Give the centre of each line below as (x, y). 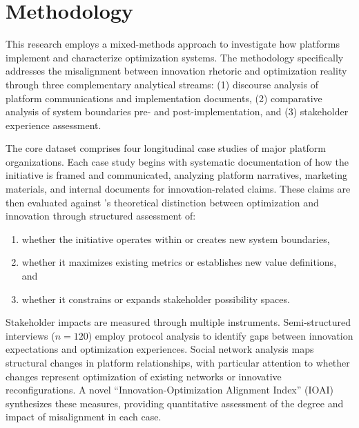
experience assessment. (54, 125)
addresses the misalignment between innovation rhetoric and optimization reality (176, 71)
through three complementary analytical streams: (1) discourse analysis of (162, 84)
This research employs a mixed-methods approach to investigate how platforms (173, 44)
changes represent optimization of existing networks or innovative (144, 376)
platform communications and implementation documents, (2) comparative (164, 98)
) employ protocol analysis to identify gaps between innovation (221, 335)
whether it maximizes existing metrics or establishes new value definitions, (179, 262)
